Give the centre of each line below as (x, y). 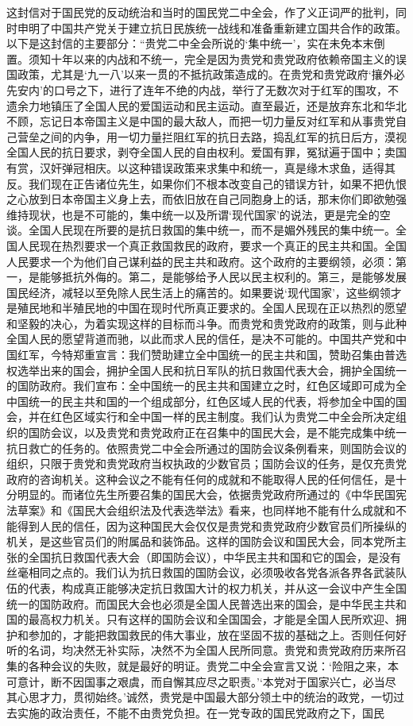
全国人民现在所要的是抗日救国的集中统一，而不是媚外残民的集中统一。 (212, 230)
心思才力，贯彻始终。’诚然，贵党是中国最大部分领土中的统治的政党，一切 (205, 697)
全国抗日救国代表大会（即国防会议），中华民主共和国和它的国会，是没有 (214, 556)
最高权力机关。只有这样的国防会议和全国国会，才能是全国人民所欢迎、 (212, 619)
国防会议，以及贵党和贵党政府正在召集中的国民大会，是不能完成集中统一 (217, 433)
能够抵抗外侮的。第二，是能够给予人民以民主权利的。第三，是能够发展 (223, 277)
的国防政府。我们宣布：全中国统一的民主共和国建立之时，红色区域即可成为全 (206, 386)
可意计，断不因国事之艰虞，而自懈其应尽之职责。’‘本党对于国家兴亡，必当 (196, 681)
